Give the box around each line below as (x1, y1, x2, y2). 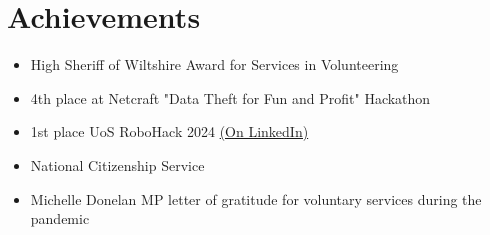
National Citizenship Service (30, 154, 205, 175)
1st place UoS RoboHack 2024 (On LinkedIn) (30, 121, 309, 142)
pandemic (30, 208, 90, 229)
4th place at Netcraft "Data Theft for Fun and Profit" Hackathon (30, 87, 431, 108)
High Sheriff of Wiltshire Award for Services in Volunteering (30, 54, 399, 75)
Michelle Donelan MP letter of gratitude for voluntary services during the (30, 188, 482, 209)
